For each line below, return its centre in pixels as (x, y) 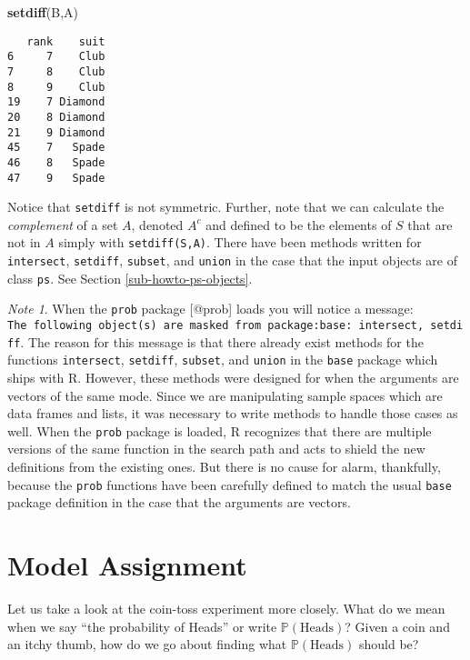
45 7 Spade (56, 148)
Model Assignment (127, 565)
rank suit (66, 41)
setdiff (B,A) (43, 12)
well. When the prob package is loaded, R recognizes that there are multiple (220, 430)
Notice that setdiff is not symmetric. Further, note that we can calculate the (226, 207)
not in (24, 242)
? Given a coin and (397, 626)
